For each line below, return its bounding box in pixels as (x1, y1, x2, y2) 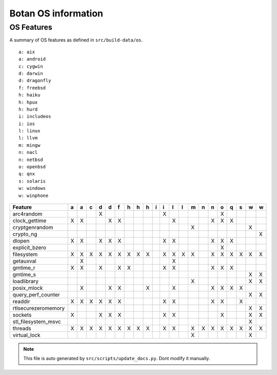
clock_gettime (12, 217, 47, 224)
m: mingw (18, 142, 41, 148)
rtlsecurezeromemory (12, 304, 65, 311)
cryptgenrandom (12, 224, 53, 231)
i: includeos (18, 113, 51, 120)
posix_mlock (12, 284, 43, 291)
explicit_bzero (12, 244, 46, 251)
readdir (12, 298, 30, 305)
